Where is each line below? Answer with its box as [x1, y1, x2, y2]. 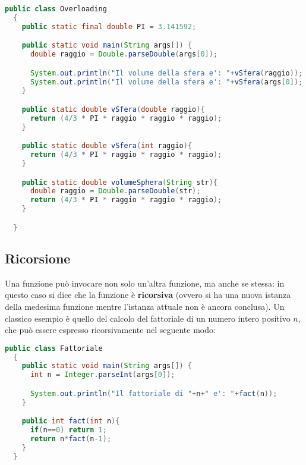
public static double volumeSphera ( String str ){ [21, 178, 218, 187]
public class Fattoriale [5, 344, 103, 353]
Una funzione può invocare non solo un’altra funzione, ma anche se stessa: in [5, 277, 285, 289]
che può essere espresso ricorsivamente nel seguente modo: [5, 323, 216, 336]
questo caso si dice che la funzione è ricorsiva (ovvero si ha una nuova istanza [5, 288, 291, 301]
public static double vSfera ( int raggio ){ [21, 142, 193, 150]
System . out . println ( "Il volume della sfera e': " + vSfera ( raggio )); [30, 68, 303, 77]
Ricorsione [5, 249, 71, 267]
